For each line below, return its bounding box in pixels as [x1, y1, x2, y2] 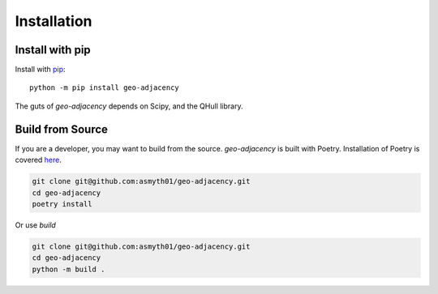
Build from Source [15, 122, 109, 136]
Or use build [15, 219, 56, 230]
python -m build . [32, 264, 105, 274]
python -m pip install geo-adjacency [29, 83, 180, 92]
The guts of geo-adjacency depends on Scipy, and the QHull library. [15, 101, 243, 111]
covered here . [15, 155, 62, 165]
